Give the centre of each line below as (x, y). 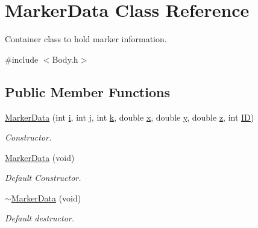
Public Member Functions (87, 91)
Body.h (65, 59)
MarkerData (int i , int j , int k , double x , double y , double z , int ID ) (130, 117)
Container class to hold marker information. (86, 39)
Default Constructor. (43, 178)
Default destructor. (40, 218)
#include (22, 59)
